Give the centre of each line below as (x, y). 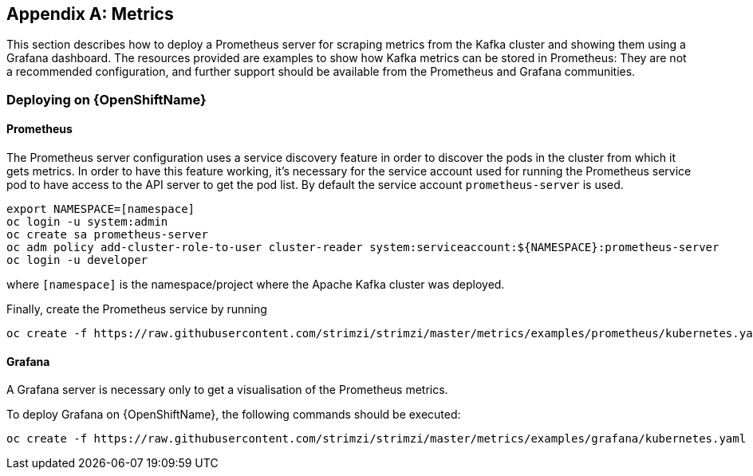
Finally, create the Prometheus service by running (137, 309)
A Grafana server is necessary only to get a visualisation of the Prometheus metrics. (227, 390)
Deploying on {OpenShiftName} (106, 99)
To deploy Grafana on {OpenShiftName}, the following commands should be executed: (234, 415)
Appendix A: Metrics (90, 14)
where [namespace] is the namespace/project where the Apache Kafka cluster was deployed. (256, 285)
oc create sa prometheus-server (107, 235)
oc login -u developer (77, 260)
